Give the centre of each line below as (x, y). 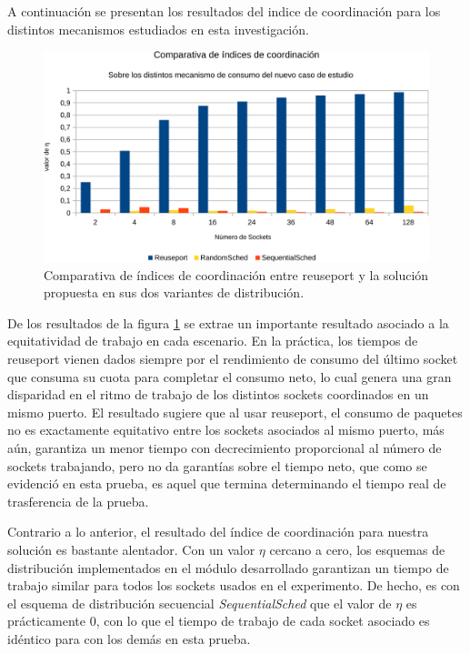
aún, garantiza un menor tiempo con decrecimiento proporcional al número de (225, 448)
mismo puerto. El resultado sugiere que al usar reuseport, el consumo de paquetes (235, 412)
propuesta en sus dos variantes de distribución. (174, 292)
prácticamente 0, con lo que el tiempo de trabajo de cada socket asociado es (219, 621)
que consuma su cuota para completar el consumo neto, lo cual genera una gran (230, 376)
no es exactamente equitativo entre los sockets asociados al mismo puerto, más (226, 430)
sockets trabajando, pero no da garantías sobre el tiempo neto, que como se (217, 465)
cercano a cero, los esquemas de (357, 549)
